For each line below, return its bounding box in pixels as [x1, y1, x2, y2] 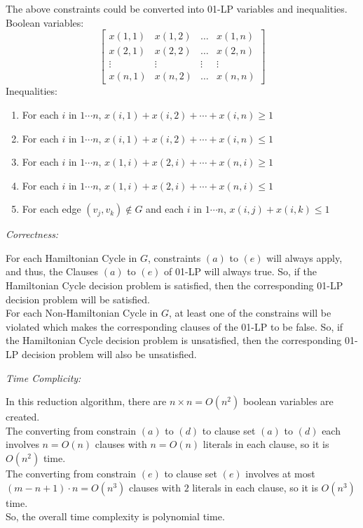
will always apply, [266, 250, 343, 265]
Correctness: [6, 227, 59, 242]
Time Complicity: [6, 370, 81, 385]
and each [146, 202, 184, 216]
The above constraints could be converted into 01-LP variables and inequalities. [6, 1, 348, 15]
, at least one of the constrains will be [168, 305, 331, 320]
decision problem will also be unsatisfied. [21, 347, 197, 362]
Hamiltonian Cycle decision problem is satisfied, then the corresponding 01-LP [6, 278, 343, 293]
